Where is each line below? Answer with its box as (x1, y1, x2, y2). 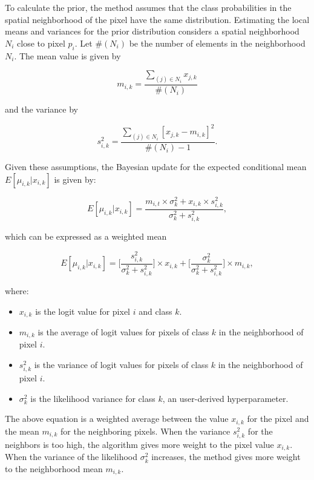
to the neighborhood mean (5, 462, 103, 475)
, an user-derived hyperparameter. (162, 392, 289, 404)
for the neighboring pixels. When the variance (61, 424, 231, 437)
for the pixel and (247, 412, 309, 425)
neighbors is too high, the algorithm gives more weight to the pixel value (5, 438, 274, 450)
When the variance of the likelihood (5, 450, 138, 463)
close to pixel (17, 36, 65, 49)
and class (139, 304, 172, 317)
